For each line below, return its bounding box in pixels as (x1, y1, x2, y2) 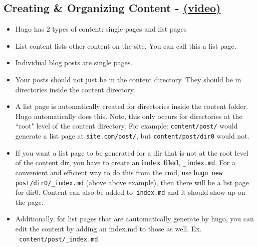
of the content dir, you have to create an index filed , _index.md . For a (15, 157, 235, 168)
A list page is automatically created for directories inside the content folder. (15, 101, 248, 111)
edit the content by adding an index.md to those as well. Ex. (15, 223, 202, 234)
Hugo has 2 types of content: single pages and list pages (15, 24, 187, 34)
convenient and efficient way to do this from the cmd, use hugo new (15, 167, 223, 177)
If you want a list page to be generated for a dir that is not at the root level (15, 147, 248, 158)
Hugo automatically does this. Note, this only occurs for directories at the (15, 110, 242, 121)
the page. (15, 196, 44, 207)
